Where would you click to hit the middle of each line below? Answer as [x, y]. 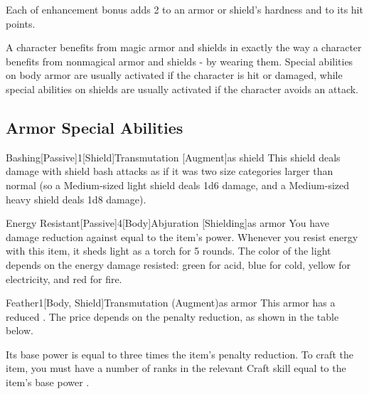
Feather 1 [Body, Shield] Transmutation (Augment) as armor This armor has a [171, 303]
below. [20, 330]
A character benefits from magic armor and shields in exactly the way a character [184, 47]
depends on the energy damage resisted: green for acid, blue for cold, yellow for [178, 264]
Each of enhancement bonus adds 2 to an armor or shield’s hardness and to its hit [184, 9]
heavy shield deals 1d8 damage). [76, 199]
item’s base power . [48, 382]
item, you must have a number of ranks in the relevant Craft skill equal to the [176, 368]
